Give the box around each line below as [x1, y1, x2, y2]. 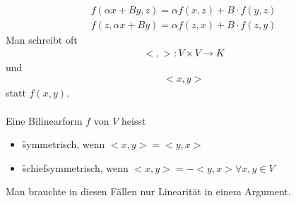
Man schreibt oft [6, 32, 78, 47]
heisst [122, 113, 146, 128]
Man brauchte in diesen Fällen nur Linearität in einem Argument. [6, 184, 291, 199]
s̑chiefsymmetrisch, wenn [22, 160, 129, 175]
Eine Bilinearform [6, 113, 83, 128]
